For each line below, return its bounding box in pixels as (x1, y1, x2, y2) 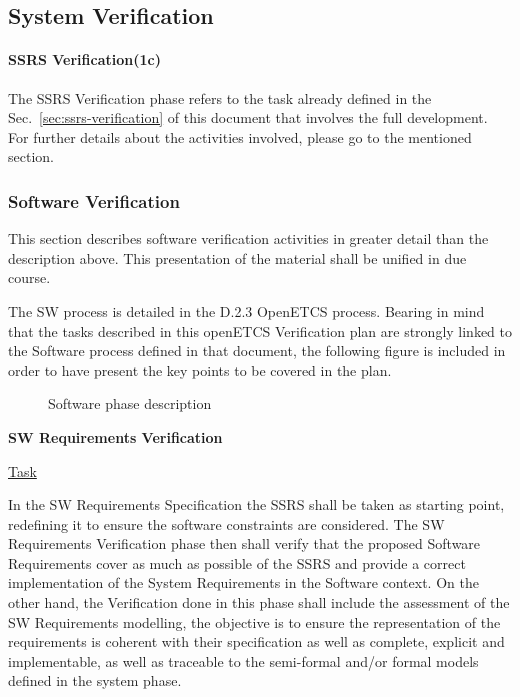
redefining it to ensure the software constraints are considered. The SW (8, 513, 445, 534)
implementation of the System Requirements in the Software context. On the (8, 572, 479, 593)
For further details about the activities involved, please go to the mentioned (8, 126, 472, 147)
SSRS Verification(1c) (8, 49, 161, 70)
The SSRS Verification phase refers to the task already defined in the (8, 87, 432, 108)
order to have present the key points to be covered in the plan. (8, 359, 392, 380)
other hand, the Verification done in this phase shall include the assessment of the (8, 592, 510, 613)
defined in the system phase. (8, 670, 182, 691)
